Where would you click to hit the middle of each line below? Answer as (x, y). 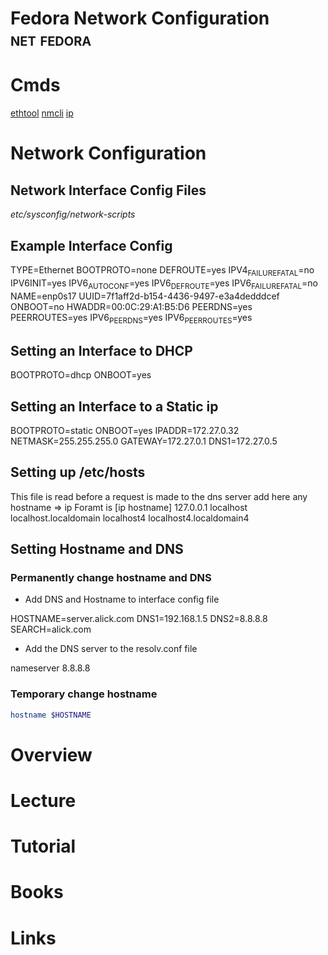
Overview (51, 754)
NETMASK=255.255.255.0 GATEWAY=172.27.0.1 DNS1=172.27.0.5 (144, 441)
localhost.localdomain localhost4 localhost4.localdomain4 (130, 518)
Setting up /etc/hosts (78, 472)
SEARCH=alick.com (51, 629)
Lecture (43, 801)
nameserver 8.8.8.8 (50, 668)
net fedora (51, 39)
